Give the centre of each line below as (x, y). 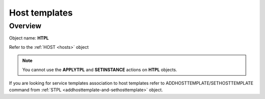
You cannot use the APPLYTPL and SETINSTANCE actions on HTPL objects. (100, 69)
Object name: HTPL (29, 38)
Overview (25, 26)
